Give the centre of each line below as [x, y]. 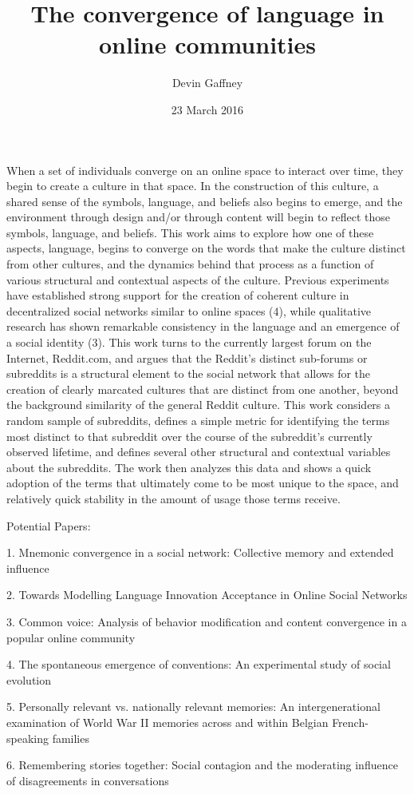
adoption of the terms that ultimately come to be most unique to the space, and [203, 483]
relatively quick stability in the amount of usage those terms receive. [173, 498]
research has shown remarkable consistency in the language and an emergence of [203, 326]
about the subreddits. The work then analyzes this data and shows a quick [189, 467]
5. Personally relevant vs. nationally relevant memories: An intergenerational [193, 707]
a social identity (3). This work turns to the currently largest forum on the [189, 342]
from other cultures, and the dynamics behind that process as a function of [190, 264]
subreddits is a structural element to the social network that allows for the [189, 373]
